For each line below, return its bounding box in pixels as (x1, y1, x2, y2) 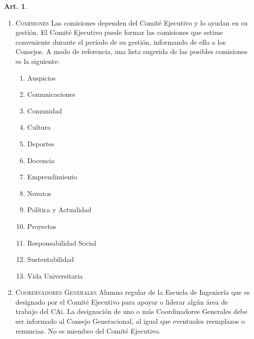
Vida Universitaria (27, 270, 83, 281)
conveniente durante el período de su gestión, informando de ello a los (15, 36, 226, 47)
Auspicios (27, 72, 56, 83)
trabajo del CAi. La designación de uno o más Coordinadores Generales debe (15, 306, 248, 316)
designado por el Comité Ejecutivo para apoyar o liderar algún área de (15, 296, 228, 307)
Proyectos (27, 221, 56, 231)
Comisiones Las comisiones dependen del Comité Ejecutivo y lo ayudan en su (15, 17, 248, 28)
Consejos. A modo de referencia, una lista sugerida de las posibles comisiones (15, 46, 248, 56)
